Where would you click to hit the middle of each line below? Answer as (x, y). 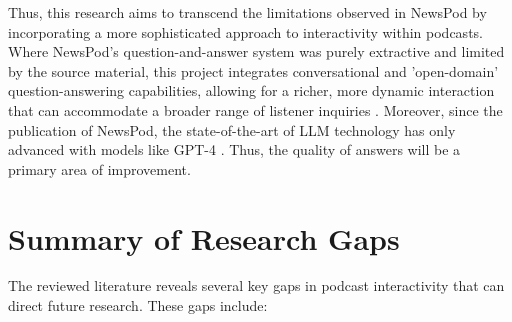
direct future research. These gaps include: (138, 305)
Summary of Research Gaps (204, 237)
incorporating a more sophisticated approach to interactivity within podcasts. (245, 31)
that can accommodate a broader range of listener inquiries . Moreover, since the (255, 109)
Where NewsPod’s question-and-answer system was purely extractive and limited (256, 51)
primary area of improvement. (99, 168)
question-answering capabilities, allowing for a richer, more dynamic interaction (251, 90)
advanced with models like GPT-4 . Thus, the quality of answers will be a (234, 149)
